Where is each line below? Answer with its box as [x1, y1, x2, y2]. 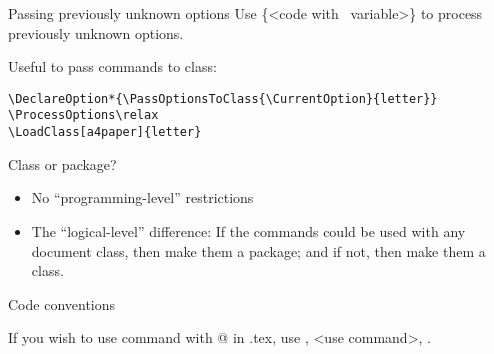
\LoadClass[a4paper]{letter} [8, 125, 202, 140]
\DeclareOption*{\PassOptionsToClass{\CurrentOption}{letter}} [8, 91, 438, 106]
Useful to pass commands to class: [8, 56, 217, 77]
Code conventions [8, 293, 116, 314]
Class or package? [8, 153, 117, 174]
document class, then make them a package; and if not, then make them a [31, 240, 486, 261]
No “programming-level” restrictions [31, 187, 254, 208]
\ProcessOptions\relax [8, 108, 159, 123]
